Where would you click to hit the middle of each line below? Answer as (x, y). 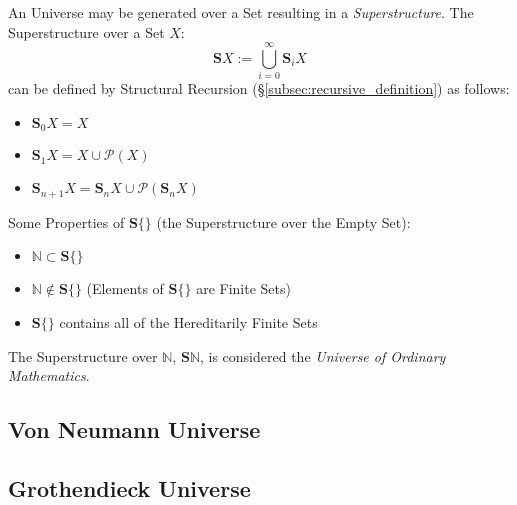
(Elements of (125, 288)
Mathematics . (49, 375)
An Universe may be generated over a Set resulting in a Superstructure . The (241, 12)
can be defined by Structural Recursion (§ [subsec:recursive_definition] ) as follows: (259, 88)
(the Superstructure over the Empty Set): (283, 221)
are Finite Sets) (243, 288)
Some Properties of (66, 221)
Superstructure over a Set (86, 31)
